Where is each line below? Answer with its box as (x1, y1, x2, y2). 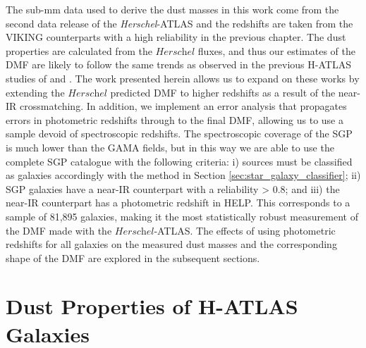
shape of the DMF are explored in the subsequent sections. (6, 250, 260, 265)
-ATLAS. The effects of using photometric (154, 223, 336, 237)
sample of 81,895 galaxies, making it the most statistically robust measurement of (6, 209, 358, 223)
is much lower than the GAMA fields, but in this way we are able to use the (6, 139, 334, 154)
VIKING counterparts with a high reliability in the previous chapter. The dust (6, 30, 346, 44)
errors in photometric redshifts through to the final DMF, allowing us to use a (6, 112, 343, 127)
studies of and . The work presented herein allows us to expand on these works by (6, 70, 360, 85)
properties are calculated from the (6, 43, 152, 58)
